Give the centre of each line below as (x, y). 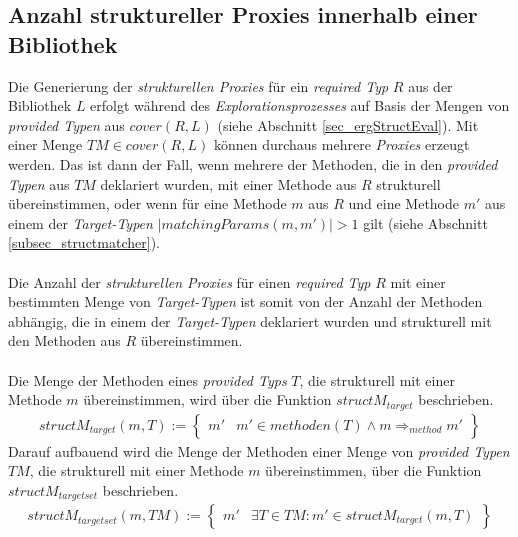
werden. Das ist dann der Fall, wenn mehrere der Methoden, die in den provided (253, 163)
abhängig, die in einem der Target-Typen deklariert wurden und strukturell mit (250, 320)
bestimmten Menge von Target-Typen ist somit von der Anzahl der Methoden (245, 301)
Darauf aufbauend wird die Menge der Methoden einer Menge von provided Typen (259, 450)
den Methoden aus (64, 340)
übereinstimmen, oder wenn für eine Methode (147, 203)
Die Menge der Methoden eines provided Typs (147, 379)
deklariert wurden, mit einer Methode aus (228, 183)
